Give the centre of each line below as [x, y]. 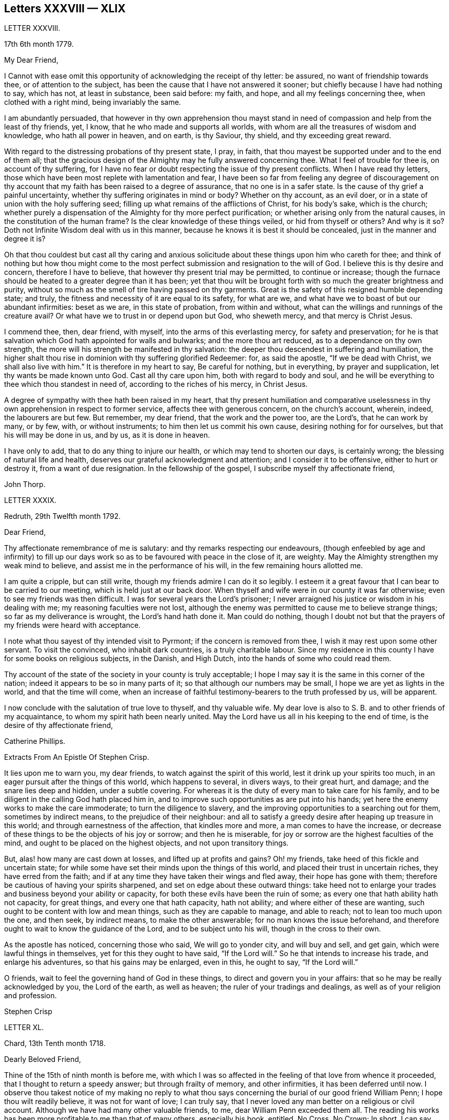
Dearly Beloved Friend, [43, 1059]
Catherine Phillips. [35, 741]
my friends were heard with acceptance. [72, 625]
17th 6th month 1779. [39, 44]
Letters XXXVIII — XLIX [65, 8]
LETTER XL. [24, 1028]
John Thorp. [25, 484]
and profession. [31, 996]
